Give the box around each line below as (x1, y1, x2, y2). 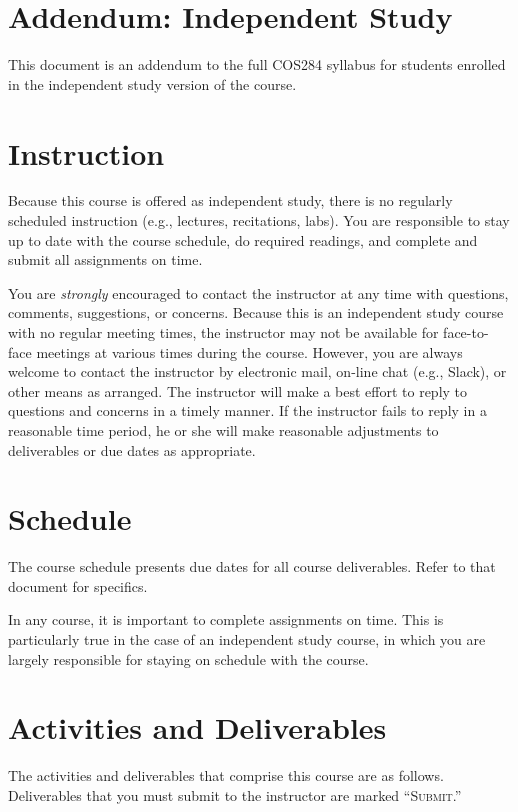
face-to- (443, 322, 489, 342)
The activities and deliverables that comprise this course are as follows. (8, 765, 444, 786)
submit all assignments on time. (8, 249, 203, 270)
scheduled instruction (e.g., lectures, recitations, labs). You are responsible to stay (8, 210, 510, 231)
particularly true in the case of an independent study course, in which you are (8, 629, 486, 650)
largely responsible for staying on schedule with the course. (8, 648, 369, 669)
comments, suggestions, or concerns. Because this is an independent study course (8, 302, 504, 323)
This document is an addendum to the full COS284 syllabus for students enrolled (8, 54, 506, 75)
